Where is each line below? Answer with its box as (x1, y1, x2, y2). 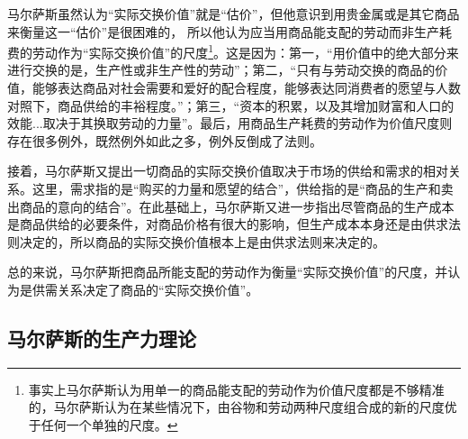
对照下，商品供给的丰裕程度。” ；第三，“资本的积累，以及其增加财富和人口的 (7, 96, 454, 114)
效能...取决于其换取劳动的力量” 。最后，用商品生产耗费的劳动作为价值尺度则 (7, 114, 453, 133)
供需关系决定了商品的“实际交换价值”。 (31, 279, 259, 298)
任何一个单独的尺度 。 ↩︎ (40, 415, 178, 434)
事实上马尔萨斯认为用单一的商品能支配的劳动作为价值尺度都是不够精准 (28, 380, 445, 398)
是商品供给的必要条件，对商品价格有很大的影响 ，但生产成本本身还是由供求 (7, 215, 448, 233)
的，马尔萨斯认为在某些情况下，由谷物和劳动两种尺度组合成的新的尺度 (28, 398, 445, 416)
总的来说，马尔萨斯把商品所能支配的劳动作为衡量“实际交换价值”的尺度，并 (7, 262, 448, 281)
